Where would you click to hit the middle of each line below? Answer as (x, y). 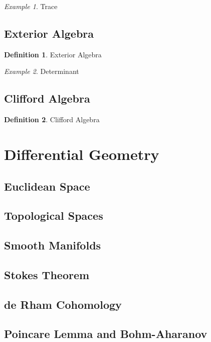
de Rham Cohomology (63, 304)
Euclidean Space (47, 186)
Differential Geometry (82, 154)
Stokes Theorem (47, 274)
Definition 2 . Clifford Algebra (52, 119)
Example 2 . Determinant (42, 71)
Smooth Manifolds (53, 245)
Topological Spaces (54, 216)
